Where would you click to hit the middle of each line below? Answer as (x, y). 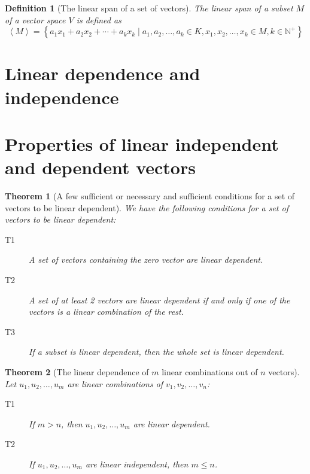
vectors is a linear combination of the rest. (106, 312)
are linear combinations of (115, 383)
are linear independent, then (137, 464)
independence (62, 97)
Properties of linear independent (142, 143)
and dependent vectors (100, 167)
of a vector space (35, 19)
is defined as (99, 19)
